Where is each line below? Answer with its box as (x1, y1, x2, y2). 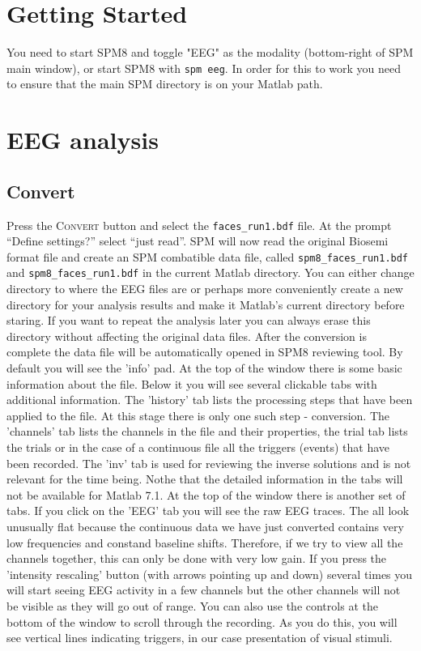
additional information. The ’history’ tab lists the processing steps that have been (6, 391, 413, 408)
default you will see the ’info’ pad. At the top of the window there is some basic (6, 360, 402, 377)
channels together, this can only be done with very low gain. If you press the (6, 550, 387, 567)
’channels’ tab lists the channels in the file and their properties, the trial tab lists (6, 423, 408, 440)
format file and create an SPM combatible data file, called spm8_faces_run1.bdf (6, 248, 409, 265)
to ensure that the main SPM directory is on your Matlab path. (6, 75, 323, 92)
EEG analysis (6, 123, 159, 156)
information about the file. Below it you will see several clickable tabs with (6, 375, 377, 392)
